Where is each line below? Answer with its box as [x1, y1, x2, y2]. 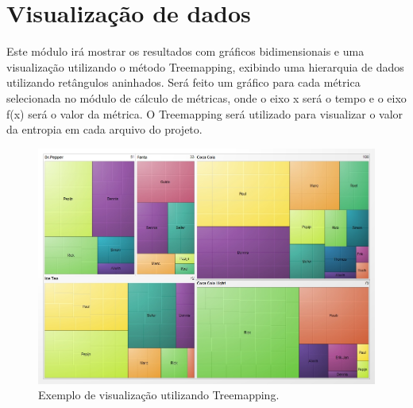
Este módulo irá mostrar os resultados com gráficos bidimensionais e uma [6, 43, 365, 60]
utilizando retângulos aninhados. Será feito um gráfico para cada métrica [6, 74, 361, 91]
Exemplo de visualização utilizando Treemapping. [38, 387, 280, 403]
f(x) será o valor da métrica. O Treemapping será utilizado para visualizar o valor [6, 105, 403, 122]
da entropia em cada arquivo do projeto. [6, 121, 203, 138]
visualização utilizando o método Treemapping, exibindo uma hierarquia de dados [6, 58, 404, 75]
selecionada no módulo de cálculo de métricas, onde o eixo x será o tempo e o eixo [6, 89, 407, 106]
